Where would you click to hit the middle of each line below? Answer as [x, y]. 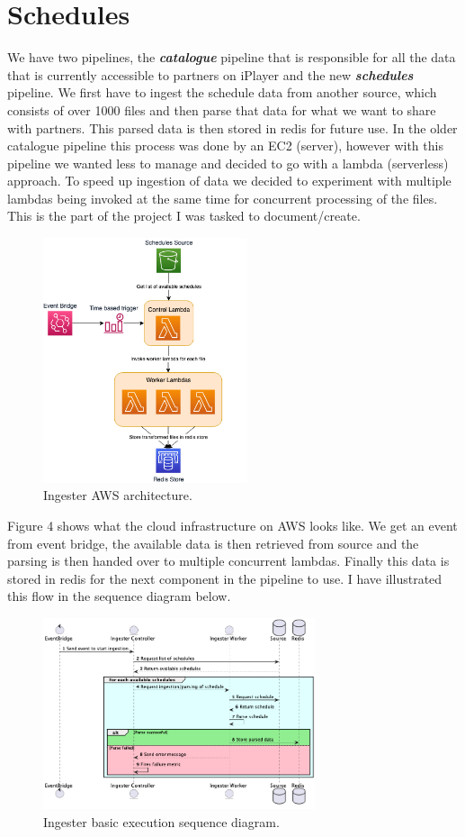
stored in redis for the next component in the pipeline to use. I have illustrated [225, 578]
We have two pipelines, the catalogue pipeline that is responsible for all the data [232, 57]
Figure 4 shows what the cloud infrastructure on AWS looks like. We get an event [232, 526]
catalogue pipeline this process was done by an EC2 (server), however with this [225, 146]
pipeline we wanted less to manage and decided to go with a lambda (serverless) [228, 163]
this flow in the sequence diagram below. [119, 596]
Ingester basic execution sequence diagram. [161, 821]
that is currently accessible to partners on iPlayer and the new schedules [210, 74]
